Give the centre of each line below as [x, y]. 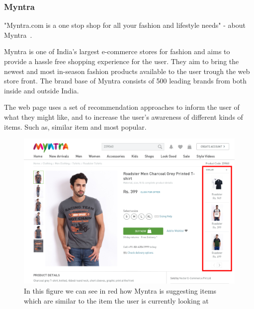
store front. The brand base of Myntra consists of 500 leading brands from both [126, 81]
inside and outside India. [42, 90]
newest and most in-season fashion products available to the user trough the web [127, 71]
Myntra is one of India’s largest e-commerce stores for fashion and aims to [117, 51]
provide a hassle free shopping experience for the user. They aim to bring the [122, 61]
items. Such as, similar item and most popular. [75, 126]
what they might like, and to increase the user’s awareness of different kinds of [124, 116]
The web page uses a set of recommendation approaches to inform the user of [122, 107]
